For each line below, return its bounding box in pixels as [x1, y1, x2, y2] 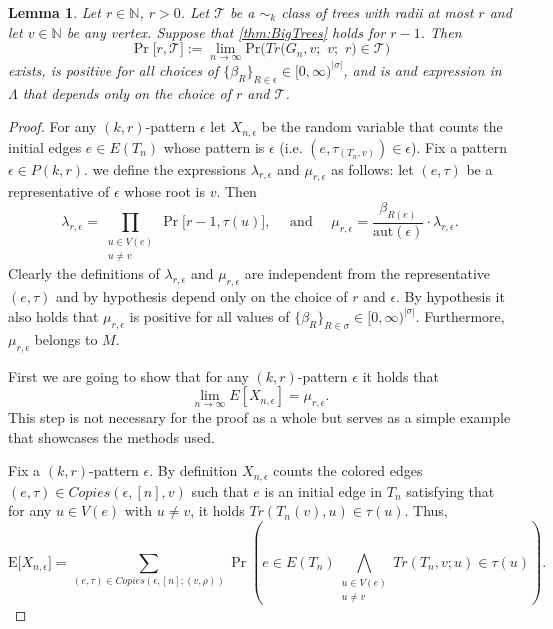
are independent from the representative [244, 263, 491, 284]
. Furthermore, [415, 305, 505, 326]
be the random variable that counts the [261, 116, 503, 137]
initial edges [8, 136, 82, 157]
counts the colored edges [273, 460, 423, 481]
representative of [8, 181, 110, 202]
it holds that [362, 365, 439, 386]
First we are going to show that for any [8, 365, 249, 386]
